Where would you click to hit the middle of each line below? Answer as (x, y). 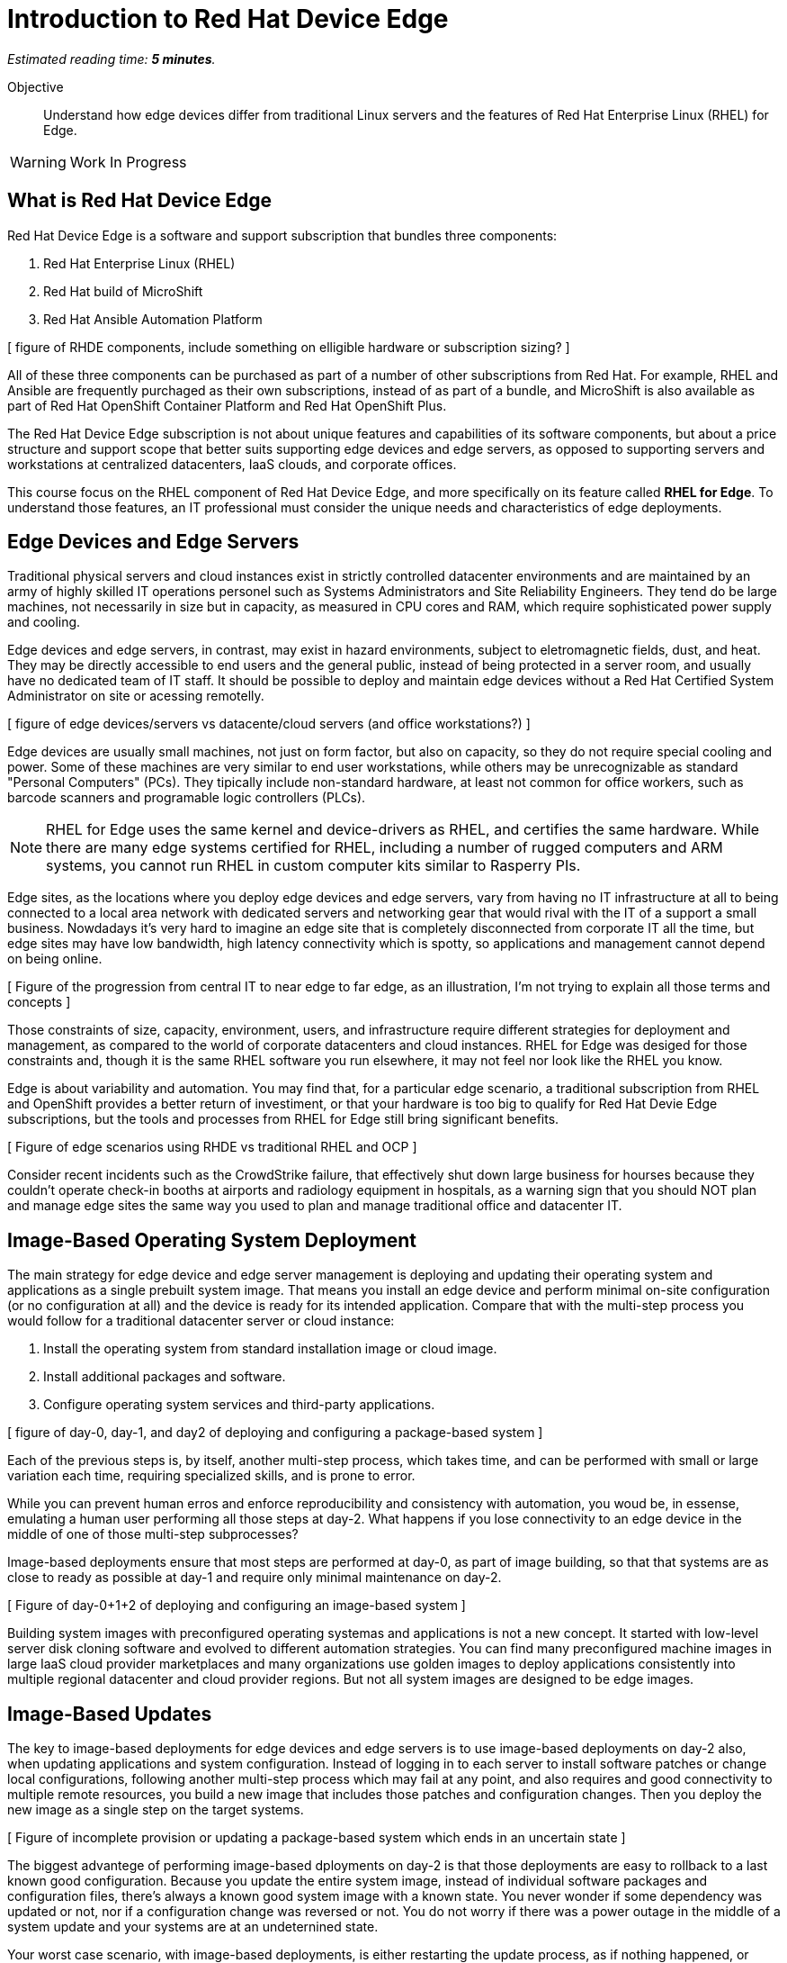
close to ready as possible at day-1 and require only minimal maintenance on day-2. (255, 1578)
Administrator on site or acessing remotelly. (136, 696)
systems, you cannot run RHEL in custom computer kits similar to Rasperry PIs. (313, 866)
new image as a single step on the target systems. (156, 1810)
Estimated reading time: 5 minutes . (112, 59)
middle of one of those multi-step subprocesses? (153, 1534)
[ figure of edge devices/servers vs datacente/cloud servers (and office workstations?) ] (269, 724)
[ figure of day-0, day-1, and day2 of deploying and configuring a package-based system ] (275, 1433)
